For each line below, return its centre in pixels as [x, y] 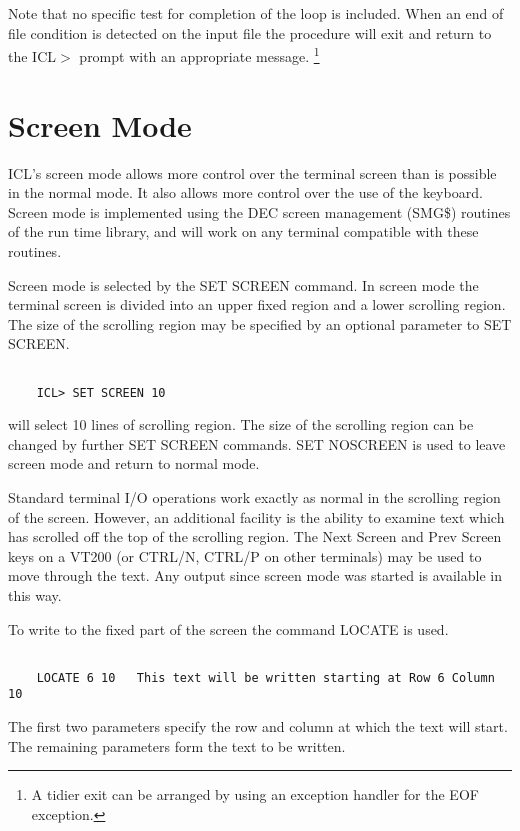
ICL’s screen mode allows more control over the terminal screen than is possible [252, 172]
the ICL [32, 55]
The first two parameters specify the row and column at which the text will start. [258, 726]
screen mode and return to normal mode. [134, 463]
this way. [35, 594]
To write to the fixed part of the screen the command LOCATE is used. [228, 628]
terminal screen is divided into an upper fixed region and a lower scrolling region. [257, 304]
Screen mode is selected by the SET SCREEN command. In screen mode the [243, 284]
